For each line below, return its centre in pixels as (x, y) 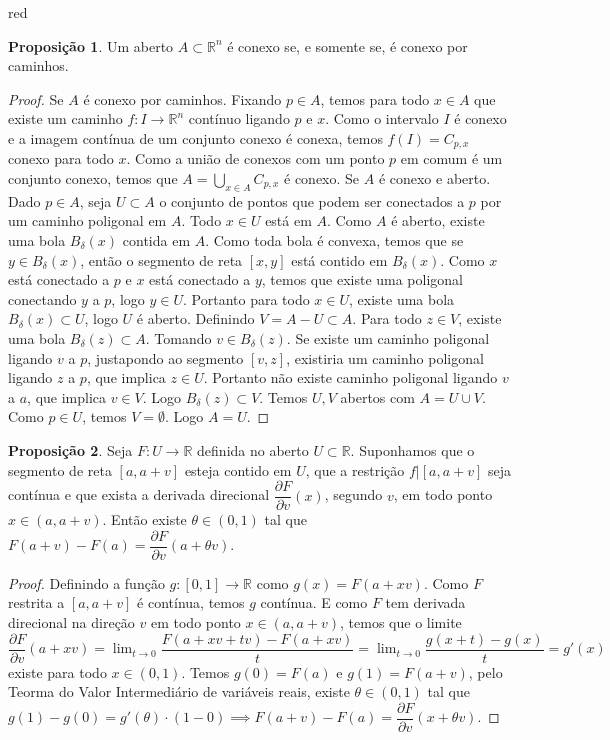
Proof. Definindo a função (86, 582)
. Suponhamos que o (412, 449)
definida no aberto (253, 449)
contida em (156, 240)
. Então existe (144, 519)
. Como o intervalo (382, 118)
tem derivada (425, 602)
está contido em (339, 259)
